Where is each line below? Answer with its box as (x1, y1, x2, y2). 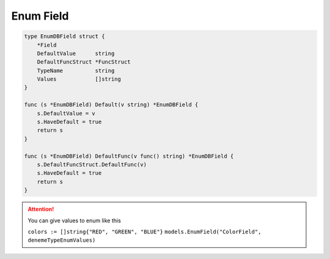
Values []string (37, 76, 122, 82)
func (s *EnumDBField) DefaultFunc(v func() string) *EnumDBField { (24, 153, 234, 159)
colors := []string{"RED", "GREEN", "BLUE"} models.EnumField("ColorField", (28, 228, 262, 235)
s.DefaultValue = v (37, 110, 96, 117)
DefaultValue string (37, 49, 115, 57)
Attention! (28, 205, 54, 213)
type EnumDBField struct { (24, 33, 105, 40)
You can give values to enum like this (28, 217, 122, 224)
